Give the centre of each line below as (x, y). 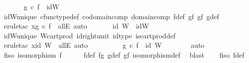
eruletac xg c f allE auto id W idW (76, 26)
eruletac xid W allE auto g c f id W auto (104, 45)
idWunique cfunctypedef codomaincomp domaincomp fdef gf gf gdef (111, 16)
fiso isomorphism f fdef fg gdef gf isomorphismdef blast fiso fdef (124, 54)
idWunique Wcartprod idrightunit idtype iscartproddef (90, 35)
